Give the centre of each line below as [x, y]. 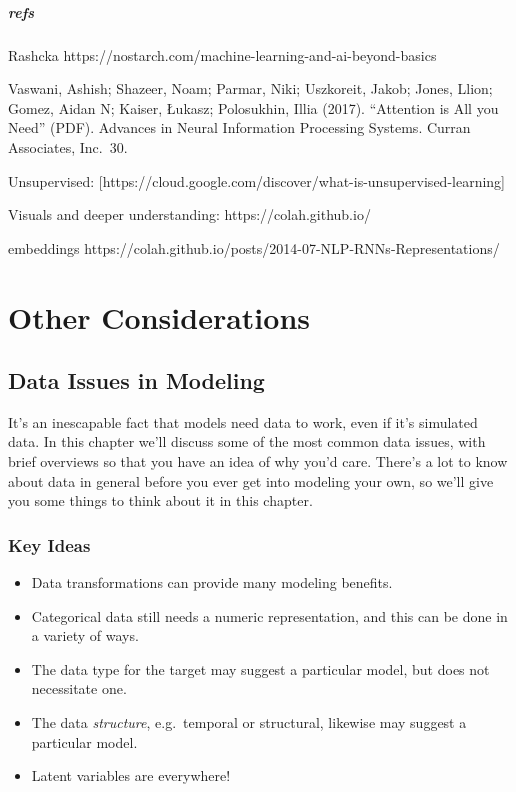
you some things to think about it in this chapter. [160, 500]
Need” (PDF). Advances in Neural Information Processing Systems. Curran [239, 127]
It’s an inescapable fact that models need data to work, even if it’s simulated [243, 421]
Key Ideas [49, 544]
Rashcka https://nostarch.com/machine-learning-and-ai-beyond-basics [222, 54]
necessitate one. [79, 688]
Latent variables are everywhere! [131, 775]
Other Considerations [159, 316]
